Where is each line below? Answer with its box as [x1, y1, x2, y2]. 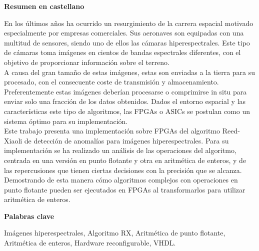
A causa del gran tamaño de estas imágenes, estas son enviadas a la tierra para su [4, 66, 255, 77]
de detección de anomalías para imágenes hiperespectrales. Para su [24, 135, 229, 145]
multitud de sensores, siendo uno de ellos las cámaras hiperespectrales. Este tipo [4, 37, 250, 47]
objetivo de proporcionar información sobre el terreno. [4, 56, 169, 67]
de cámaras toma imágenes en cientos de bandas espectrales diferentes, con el [4, 47, 241, 57]
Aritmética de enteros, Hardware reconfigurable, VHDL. [4, 237, 176, 248]
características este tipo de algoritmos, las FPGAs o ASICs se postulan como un [4, 105, 250, 116]
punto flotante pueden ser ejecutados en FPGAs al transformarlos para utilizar [4, 184, 245, 194]
